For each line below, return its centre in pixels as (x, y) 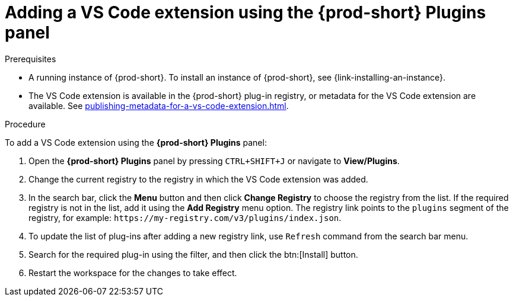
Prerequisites (31, 59)
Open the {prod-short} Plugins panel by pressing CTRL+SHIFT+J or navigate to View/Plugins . (214, 161)
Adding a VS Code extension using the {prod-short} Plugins (246, 12)
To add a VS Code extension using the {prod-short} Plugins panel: (136, 142)
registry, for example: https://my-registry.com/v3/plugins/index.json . (185, 217)
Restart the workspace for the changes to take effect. (133, 273)
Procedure (25, 124)
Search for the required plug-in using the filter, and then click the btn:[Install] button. (193, 254)
